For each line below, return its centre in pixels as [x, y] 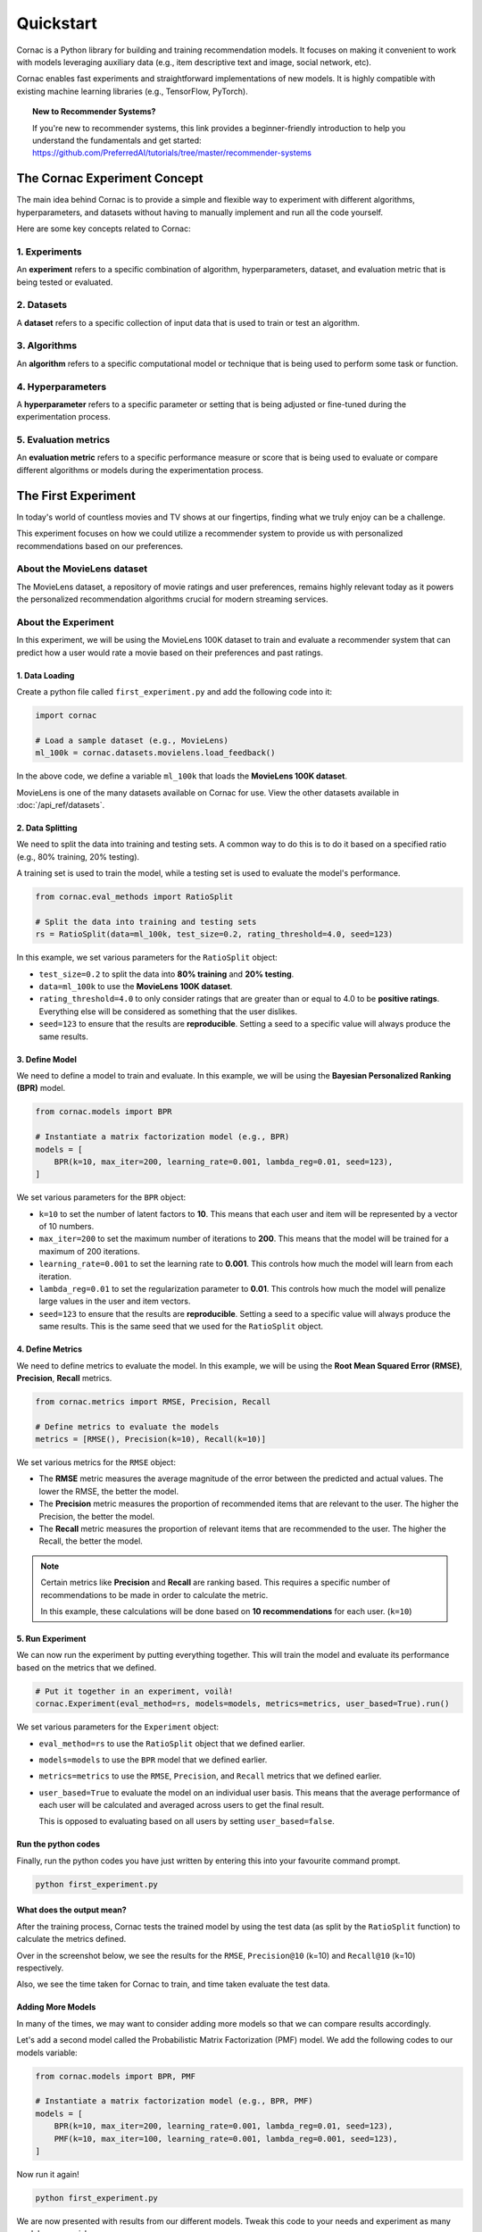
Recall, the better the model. [91, 1541]
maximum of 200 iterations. [89, 1251]
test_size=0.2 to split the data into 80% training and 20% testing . [166, 974]
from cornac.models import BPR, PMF [116, 2076]
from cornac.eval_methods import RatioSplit [134, 897]
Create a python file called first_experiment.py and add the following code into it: [174, 691]
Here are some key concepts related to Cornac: [104, 229]
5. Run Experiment [51, 1639]
